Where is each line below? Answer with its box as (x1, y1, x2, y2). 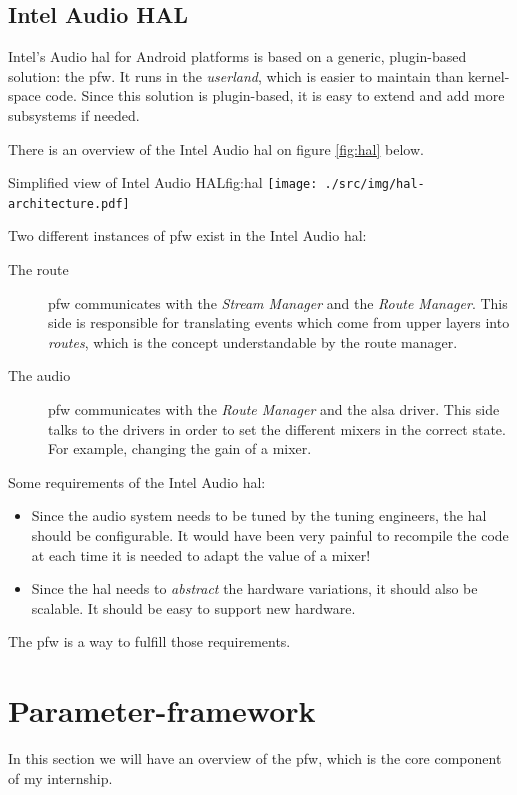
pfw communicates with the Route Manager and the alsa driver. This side (48, 399, 500, 420)
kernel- (468, 65, 510, 86)
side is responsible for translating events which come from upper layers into (48, 312, 510, 333)
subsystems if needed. (8, 104, 140, 125)
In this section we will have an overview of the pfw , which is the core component (8, 748, 502, 769)
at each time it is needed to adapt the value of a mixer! (31, 544, 371, 565)
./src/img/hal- (324, 177, 425, 192)
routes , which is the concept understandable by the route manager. (48, 331, 458, 352)
